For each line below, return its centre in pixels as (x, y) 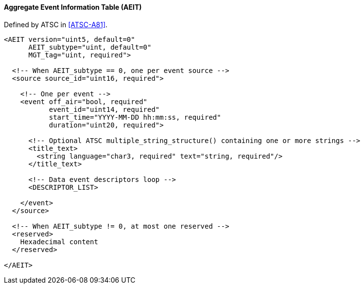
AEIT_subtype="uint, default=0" (90, 47)
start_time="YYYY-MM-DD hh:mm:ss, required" (135, 117)
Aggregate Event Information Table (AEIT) (73, 7)
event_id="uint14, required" (104, 109)
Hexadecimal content (59, 242)
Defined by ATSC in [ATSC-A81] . (56, 24)
